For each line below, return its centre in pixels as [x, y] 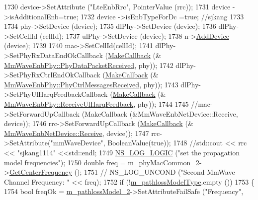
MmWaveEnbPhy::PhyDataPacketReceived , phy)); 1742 [89, 65]
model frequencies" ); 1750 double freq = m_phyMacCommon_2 [102, 162]
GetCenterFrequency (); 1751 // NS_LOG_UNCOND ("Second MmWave [122, 172]
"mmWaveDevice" [77, 143]
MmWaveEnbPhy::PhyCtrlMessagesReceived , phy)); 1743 [91, 84]
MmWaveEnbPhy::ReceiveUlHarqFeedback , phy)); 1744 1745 [96, 103]
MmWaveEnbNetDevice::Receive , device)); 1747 [77, 133]
